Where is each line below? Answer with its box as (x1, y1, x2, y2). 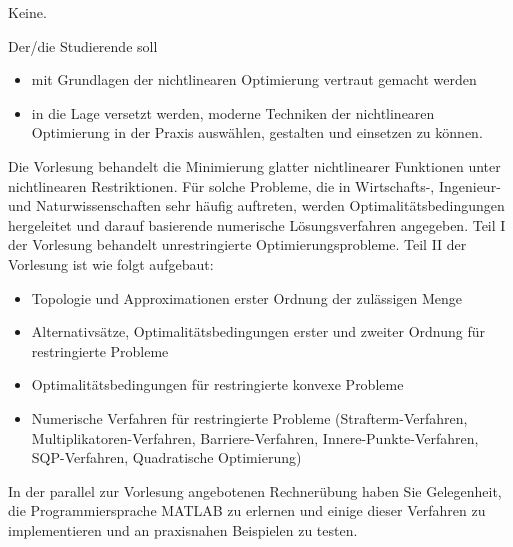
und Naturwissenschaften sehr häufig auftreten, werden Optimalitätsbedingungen (8, 195, 505, 216)
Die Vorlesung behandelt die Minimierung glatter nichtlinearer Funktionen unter (8, 155, 501, 176)
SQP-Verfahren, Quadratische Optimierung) (31, 447, 302, 468)
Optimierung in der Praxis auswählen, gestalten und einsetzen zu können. (31, 122, 483, 143)
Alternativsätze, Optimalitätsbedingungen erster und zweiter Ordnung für (31, 321, 485, 342)
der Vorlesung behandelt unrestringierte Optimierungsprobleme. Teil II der (8, 234, 467, 255)
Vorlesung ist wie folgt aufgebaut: (8, 253, 214, 274)
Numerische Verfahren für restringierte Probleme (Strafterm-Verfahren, (31, 407, 468, 428)
